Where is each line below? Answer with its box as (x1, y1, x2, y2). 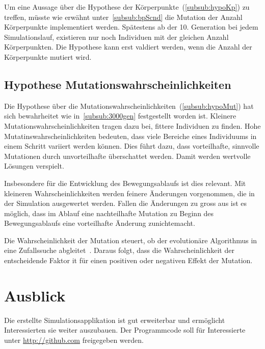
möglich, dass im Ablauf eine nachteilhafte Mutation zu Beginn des (4, 207, 214, 218)
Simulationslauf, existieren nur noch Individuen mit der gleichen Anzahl (4, 31, 229, 42)
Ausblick (4, 285, 66, 306)
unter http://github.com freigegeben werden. (4, 334, 144, 345)
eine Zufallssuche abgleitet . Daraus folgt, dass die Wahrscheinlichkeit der (4, 245, 234, 255)
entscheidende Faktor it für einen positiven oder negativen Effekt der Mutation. (4, 255, 253, 266)
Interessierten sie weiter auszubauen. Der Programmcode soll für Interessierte (4, 324, 246, 335)
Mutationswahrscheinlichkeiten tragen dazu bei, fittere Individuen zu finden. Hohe (4, 120, 261, 131)
